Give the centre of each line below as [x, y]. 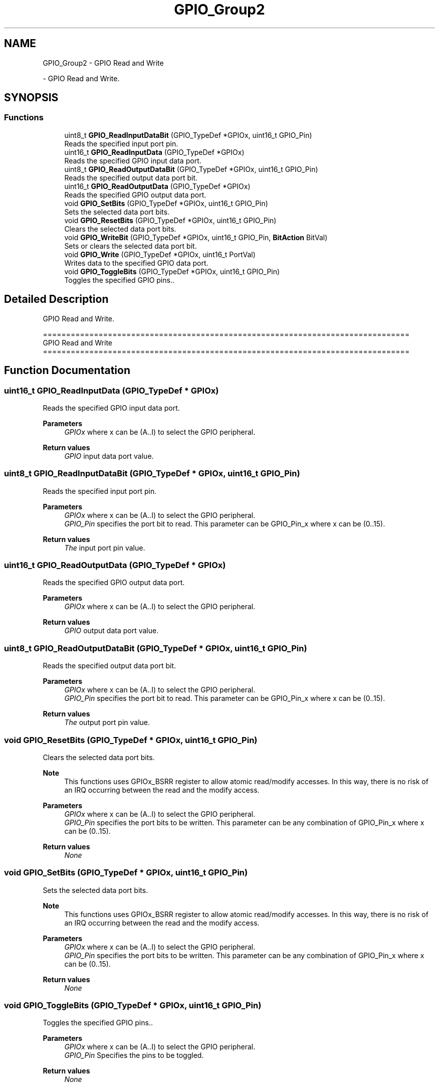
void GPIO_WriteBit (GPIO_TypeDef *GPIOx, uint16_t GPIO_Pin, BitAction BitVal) [196, 237]
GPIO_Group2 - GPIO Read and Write [103, 63]
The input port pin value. [105, 548]
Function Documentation [67, 371]
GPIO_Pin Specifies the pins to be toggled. [134, 1055]
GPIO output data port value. [112, 631]
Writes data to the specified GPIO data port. [136, 263]
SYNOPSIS [31, 98]
